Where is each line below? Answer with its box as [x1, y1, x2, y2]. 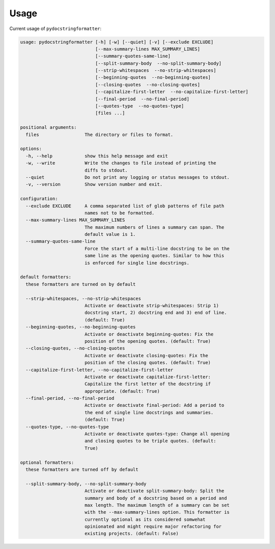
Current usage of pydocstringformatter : [9, 25, 102, 32]
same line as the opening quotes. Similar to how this [84, 253, 225, 259]
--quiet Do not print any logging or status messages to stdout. [25, 174, 230, 180]
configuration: [20, 196, 58, 202]
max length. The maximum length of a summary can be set [84, 502, 230, 508]
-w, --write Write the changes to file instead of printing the [25, 160, 216, 166]
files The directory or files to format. [25, 131, 174, 138]
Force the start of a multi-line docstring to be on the [84, 245, 230, 252]
